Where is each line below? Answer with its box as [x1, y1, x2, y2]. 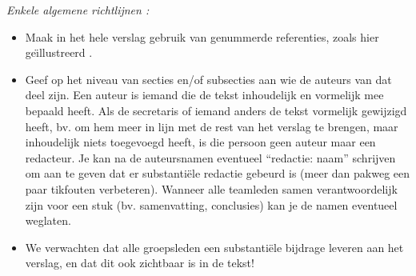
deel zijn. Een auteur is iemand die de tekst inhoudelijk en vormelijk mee [25, 86, 384, 103]
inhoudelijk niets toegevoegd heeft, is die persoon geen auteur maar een [25, 134, 376, 150]
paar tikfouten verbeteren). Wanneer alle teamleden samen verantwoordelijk [25, 180, 398, 197]
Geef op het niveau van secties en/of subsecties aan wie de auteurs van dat [25, 70, 392, 87]
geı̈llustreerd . [25, 44, 93, 61]
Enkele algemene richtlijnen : [6, 2, 150, 18]
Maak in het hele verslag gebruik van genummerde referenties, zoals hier [25, 28, 379, 45]
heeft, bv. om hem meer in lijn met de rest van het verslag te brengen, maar [25, 118, 398, 134]
